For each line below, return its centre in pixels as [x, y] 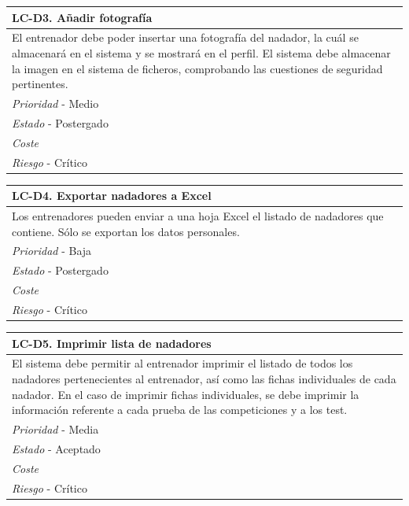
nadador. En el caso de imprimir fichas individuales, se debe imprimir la [186, 394]
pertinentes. [40, 84]
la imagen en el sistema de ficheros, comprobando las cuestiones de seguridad [197, 68]
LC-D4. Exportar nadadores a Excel [112, 196]
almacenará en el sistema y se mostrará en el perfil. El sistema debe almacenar [201, 52]
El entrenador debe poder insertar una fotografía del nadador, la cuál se [185, 37]
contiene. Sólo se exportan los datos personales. [126, 231]
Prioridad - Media [55, 428]
